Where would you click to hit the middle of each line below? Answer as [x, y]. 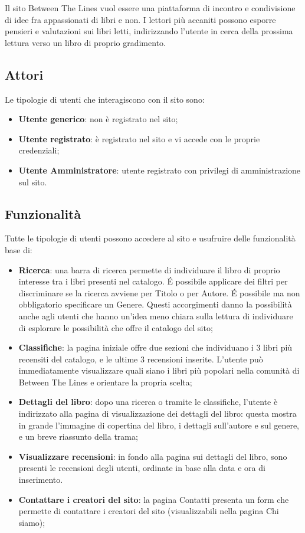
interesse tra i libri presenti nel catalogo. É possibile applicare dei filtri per [153, 281]
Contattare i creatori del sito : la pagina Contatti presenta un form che [154, 499]
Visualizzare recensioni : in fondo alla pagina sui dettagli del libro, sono [153, 456]
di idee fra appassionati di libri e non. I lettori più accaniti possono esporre [140, 19]
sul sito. [33, 182]
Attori [24, 74]
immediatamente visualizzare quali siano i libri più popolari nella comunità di [159, 370]
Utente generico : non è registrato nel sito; [98, 119]
